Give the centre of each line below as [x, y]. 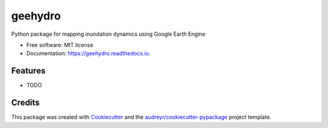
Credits [26, 103]
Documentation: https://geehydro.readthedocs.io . [88, 53]
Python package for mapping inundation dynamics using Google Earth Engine [108, 34]
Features [28, 71]
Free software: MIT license [60, 45]
